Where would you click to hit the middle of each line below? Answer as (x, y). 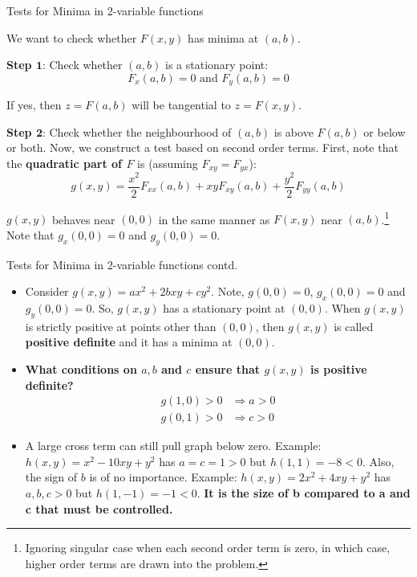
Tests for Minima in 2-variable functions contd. (122, 264)
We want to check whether (72, 37)
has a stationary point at (224, 308)
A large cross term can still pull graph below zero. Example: (173, 446)
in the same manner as (214, 219)
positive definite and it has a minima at (129, 342)
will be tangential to (181, 105)
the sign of (51, 477)
